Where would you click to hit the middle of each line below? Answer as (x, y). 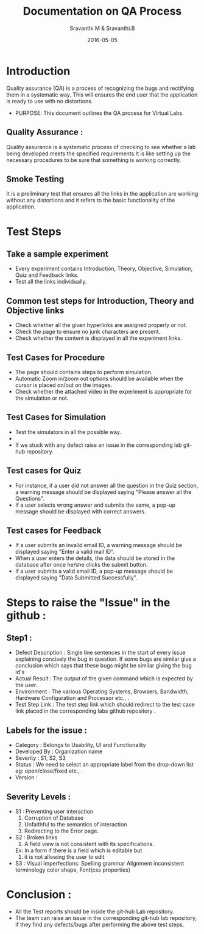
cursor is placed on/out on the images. (64, 385)
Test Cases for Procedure (56, 357)
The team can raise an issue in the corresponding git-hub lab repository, (106, 917)
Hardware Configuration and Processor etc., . (72, 698)
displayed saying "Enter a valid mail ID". (65, 552)
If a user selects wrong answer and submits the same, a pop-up (95, 505)
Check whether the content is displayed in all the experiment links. (98, 338)
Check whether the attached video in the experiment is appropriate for (104, 391)
